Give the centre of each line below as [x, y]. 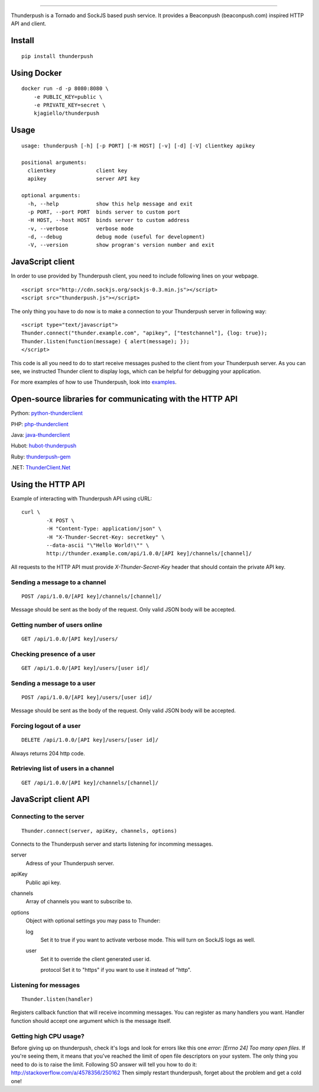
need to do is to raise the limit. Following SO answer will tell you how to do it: [104, 1064]
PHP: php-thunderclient [40, 424]
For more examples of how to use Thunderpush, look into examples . [94, 382]
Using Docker [36, 73]
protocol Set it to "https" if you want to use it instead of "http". [116, 970]
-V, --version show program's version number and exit [121, 245]
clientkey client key [77, 170]
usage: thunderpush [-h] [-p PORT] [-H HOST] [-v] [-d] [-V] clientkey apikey [138, 146]
